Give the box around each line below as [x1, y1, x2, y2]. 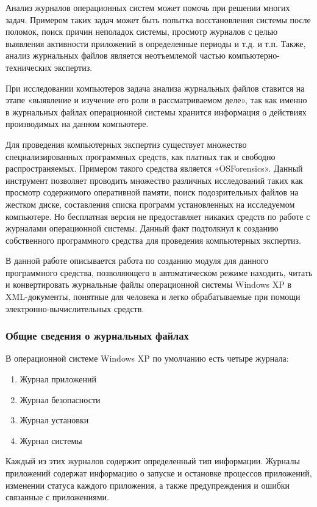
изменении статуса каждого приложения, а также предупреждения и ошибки [5, 478, 290, 491]
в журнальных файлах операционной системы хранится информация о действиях [5, 105, 307, 118]
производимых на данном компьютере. [5, 117, 149, 130]
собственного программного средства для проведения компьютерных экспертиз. [5, 233, 301, 246]
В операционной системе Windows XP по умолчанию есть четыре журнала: [5, 352, 289, 365]
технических [5, 60, 52, 73]
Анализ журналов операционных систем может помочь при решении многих [5, 1, 290, 13]
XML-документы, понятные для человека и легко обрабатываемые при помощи [5, 290, 301, 303]
